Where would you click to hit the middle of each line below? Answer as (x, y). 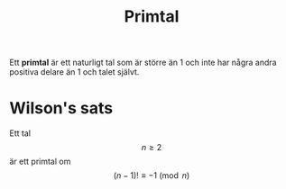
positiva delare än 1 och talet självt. (74, 72)
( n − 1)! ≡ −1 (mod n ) (152, 175)
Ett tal (20, 133)
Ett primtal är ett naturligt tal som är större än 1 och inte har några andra (143, 63)
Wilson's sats (61, 108)
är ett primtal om (40, 162)
